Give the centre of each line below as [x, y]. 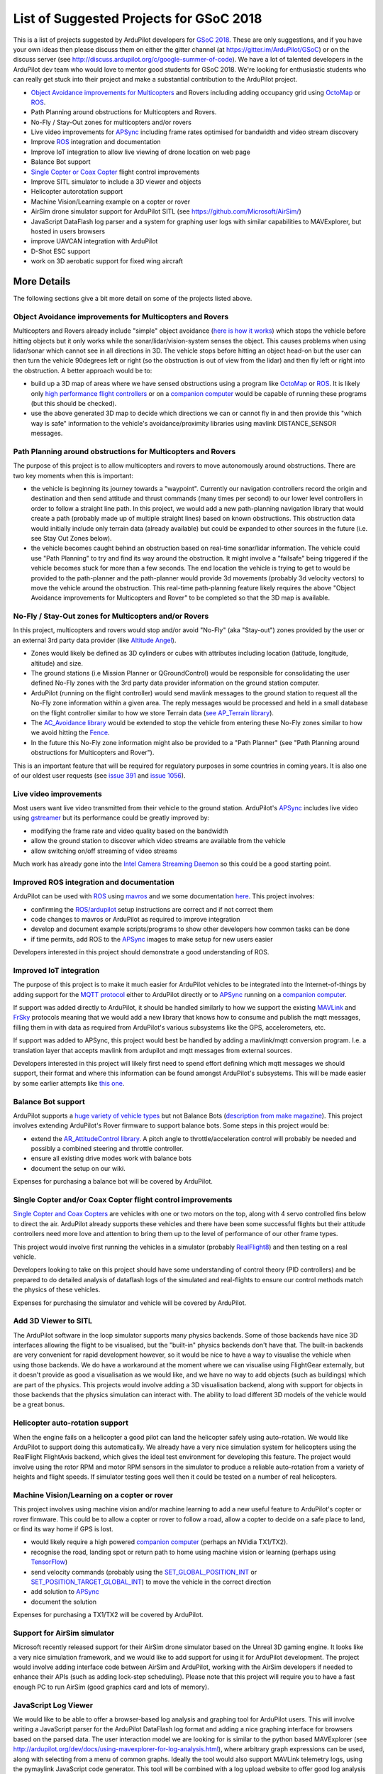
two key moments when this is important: [73, 475]
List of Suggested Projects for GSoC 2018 [138, 18]
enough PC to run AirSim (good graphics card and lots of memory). [111, 1687]
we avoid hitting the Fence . [70, 733]
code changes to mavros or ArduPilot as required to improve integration [135, 919]
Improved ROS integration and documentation [94, 882]
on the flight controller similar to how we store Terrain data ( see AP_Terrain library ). [152, 712]
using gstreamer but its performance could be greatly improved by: [111, 818]
